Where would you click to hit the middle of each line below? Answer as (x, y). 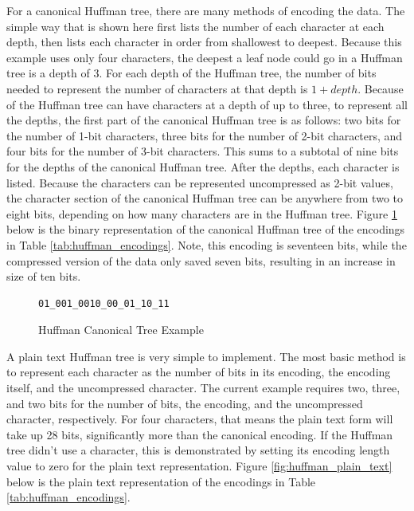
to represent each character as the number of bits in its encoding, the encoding (199, 372)
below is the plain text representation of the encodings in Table (161, 481)
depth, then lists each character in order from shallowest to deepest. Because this (204, 42)
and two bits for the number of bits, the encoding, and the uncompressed (185, 403)
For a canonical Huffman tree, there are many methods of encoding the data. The (206, 10)
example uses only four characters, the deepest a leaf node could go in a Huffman (205, 57)
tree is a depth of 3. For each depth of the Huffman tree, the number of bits (191, 73)
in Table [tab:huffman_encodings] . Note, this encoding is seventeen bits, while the (207, 244)
